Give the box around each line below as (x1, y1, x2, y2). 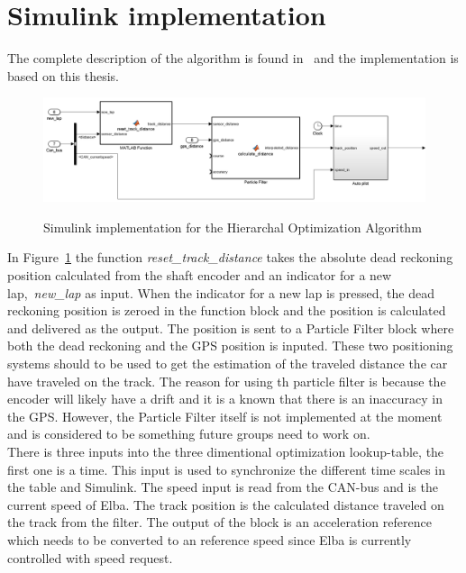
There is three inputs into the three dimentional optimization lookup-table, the (7, 441, 444, 460)
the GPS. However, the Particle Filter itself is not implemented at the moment (7, 406, 443, 425)
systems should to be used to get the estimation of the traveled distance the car (7, 354, 448, 372)
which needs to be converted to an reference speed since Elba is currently (7, 530, 412, 549)
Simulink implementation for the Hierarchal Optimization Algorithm (43, 217, 422, 236)
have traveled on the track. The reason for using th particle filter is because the (7, 371, 446, 390)
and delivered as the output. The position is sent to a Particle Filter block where (7, 318, 454, 337)
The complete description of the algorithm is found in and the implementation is (7, 49, 459, 68)
